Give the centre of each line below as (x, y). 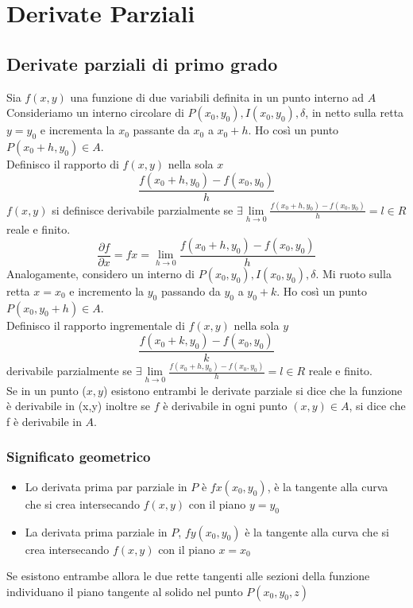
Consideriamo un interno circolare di (95, 112)
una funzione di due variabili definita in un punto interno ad (217, 97)
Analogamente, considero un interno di (101, 273)
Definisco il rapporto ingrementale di (96, 325)
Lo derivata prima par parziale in (106, 486)
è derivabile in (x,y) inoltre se (79, 406)
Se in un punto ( (46, 390)
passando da (191, 290)
